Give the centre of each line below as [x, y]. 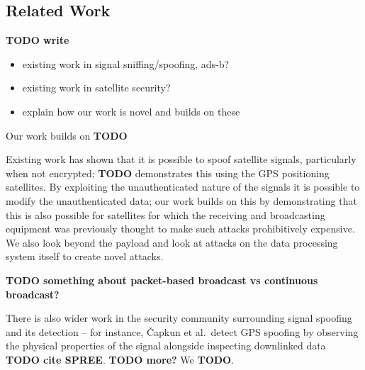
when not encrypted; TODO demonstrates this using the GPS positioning [168, 173]
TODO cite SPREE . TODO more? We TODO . [120, 359]
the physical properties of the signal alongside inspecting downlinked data [166, 346]
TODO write [38, 40]
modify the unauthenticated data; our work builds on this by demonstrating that [181, 200]
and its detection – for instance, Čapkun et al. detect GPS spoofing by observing [182, 331]
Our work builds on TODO [67, 135]
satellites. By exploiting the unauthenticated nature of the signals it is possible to [183, 187]
